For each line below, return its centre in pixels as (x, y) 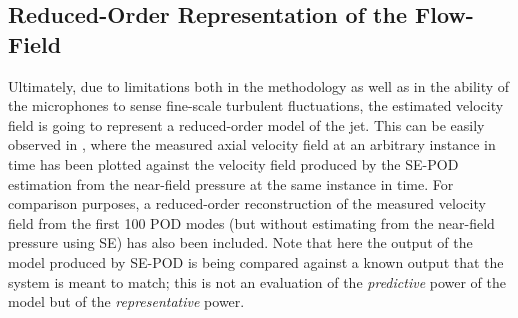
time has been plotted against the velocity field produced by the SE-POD (233, 163)
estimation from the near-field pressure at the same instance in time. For (231, 183)
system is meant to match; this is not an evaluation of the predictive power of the (257, 281)
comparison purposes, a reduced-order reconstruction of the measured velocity (247, 203)
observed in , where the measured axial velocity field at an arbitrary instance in (252, 144)
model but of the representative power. (126, 301)
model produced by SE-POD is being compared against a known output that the (256, 261)
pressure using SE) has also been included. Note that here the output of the (240, 242)
